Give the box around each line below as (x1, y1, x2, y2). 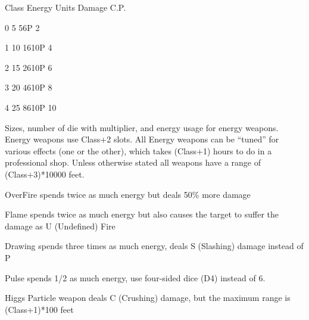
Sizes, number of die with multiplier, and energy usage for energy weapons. (5, 121, 279, 133)
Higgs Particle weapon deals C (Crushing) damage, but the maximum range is (5, 291, 291, 304)
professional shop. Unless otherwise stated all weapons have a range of (5, 156, 261, 169)
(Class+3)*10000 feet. (5, 167, 85, 180)
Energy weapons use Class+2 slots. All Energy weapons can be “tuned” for (5, 133, 279, 145)
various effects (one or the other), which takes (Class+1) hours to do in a (5, 144, 272, 157)
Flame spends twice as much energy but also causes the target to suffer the (5, 208, 279, 220)
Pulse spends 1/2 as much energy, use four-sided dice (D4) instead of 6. (5, 271, 266, 284)
